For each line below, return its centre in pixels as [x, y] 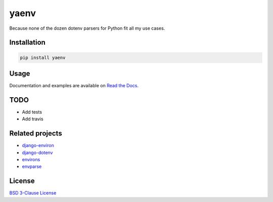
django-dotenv [37, 152]
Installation [27, 43]
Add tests [32, 112]
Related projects [36, 133]
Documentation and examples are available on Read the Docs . [74, 86]
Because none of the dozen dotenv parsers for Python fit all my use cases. [87, 28]
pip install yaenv [43, 57]
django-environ [38, 146]
